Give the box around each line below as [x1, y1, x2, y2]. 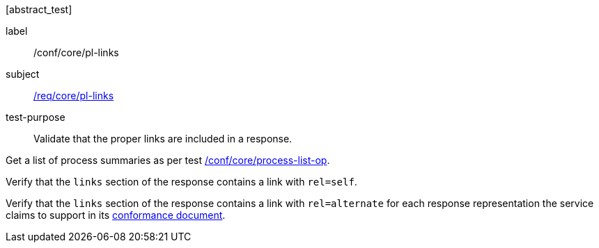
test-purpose [6, 111, 65, 123]
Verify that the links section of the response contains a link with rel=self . [6, 176, 357, 188]
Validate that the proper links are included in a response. [33, 133, 293, 144]
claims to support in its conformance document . [6, 209, 226, 221]
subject [6, 68, 40, 80]
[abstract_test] [6, 3, 72, 15]
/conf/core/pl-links [33, 47, 119, 58]
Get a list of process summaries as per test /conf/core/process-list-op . [6, 154, 330, 166]
